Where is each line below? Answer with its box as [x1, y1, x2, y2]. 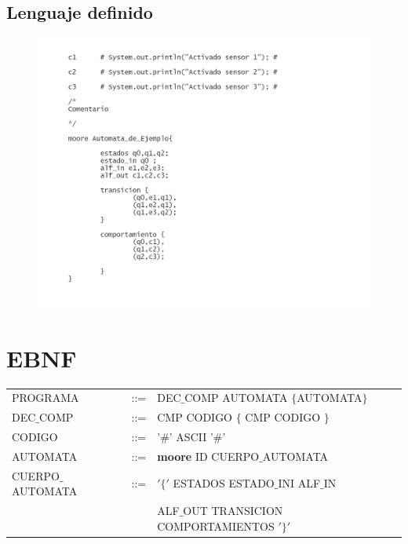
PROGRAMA [12, 389, 79, 406]
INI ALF [278, 475, 321, 491]
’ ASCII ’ [169, 428, 213, 444]
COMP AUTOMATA [184, 389, 288, 406]
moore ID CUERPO [157, 447, 260, 464]
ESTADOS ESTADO [173, 475, 275, 491]
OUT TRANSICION [183, 502, 283, 519]
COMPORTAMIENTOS [157, 517, 275, 534]
